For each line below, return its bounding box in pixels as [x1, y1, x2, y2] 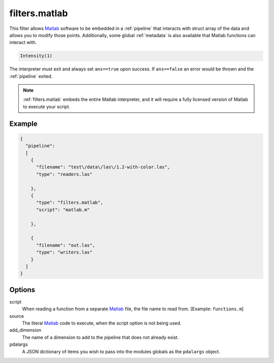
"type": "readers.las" [36, 171, 93, 177]
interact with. [9, 40, 37, 46]
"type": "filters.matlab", [36, 200, 104, 205]
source [9, 313, 24, 319]
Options [9, 285, 36, 294]
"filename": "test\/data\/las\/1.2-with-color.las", [36, 164, 170, 170]
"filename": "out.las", [36, 242, 95, 248]
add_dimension [9, 327, 42, 333]
